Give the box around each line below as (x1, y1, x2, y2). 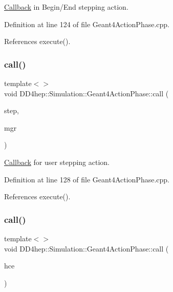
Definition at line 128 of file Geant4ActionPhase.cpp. (4, 174, 169, 184)
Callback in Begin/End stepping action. (4, 2, 128, 12)
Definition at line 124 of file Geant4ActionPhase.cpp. (4, 18, 169, 29)
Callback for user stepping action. (4, 156, 110, 167)
